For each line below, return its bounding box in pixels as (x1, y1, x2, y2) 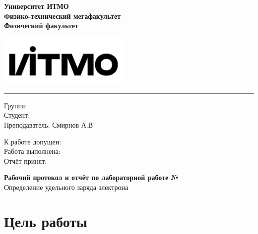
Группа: (4, 100, 27, 110)
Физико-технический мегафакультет (4, 10, 121, 21)
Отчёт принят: (4, 155, 47, 166)
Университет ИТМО (4, 1, 69, 11)
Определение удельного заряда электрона (4, 182, 129, 192)
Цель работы (4, 211, 87, 231)
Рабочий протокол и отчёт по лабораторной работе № (4, 172, 179, 183)
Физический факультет (4, 20, 78, 31)
